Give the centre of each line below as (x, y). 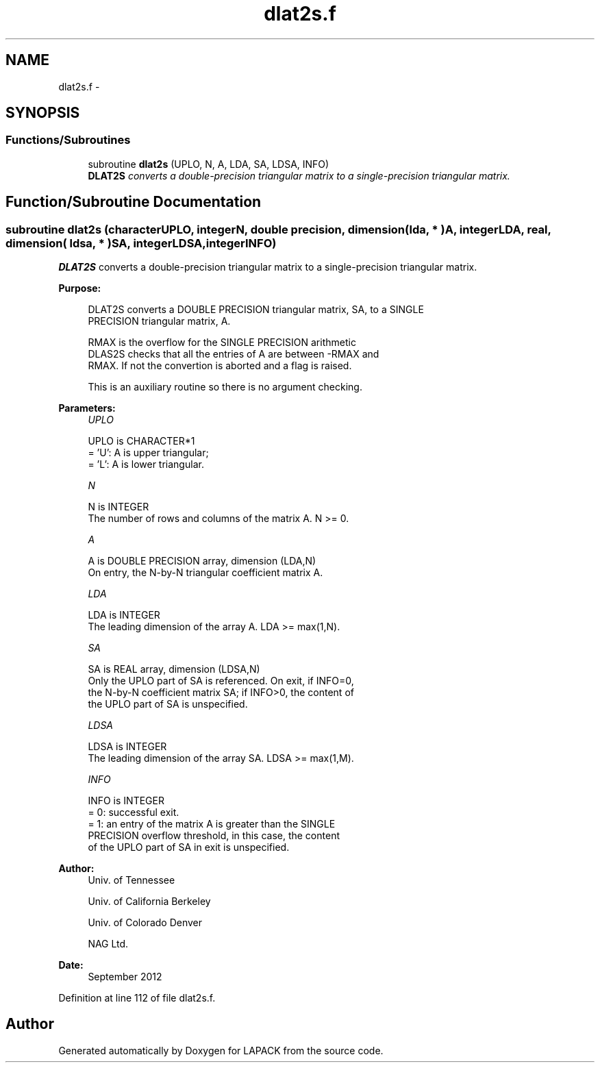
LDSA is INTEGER (127, 747)
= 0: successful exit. (134, 812)
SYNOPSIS (43, 113)
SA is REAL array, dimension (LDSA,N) (174, 669)
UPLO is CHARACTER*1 (141, 441)
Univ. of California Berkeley (149, 902)
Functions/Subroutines (68, 140)
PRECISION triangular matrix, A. (159, 321)
